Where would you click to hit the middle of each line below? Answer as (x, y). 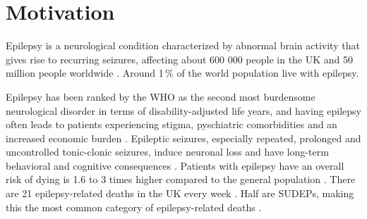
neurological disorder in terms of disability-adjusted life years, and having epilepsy (183, 110)
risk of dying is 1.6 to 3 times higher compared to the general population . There (181, 179)
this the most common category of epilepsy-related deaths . (134, 207)
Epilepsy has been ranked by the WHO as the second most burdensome (161, 96)
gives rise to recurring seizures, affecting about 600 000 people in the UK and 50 (180, 59)
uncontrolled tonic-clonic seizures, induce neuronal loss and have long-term (167, 152)
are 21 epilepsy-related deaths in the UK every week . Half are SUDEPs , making (180, 193)
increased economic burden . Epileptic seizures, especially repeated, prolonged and (183, 138)
